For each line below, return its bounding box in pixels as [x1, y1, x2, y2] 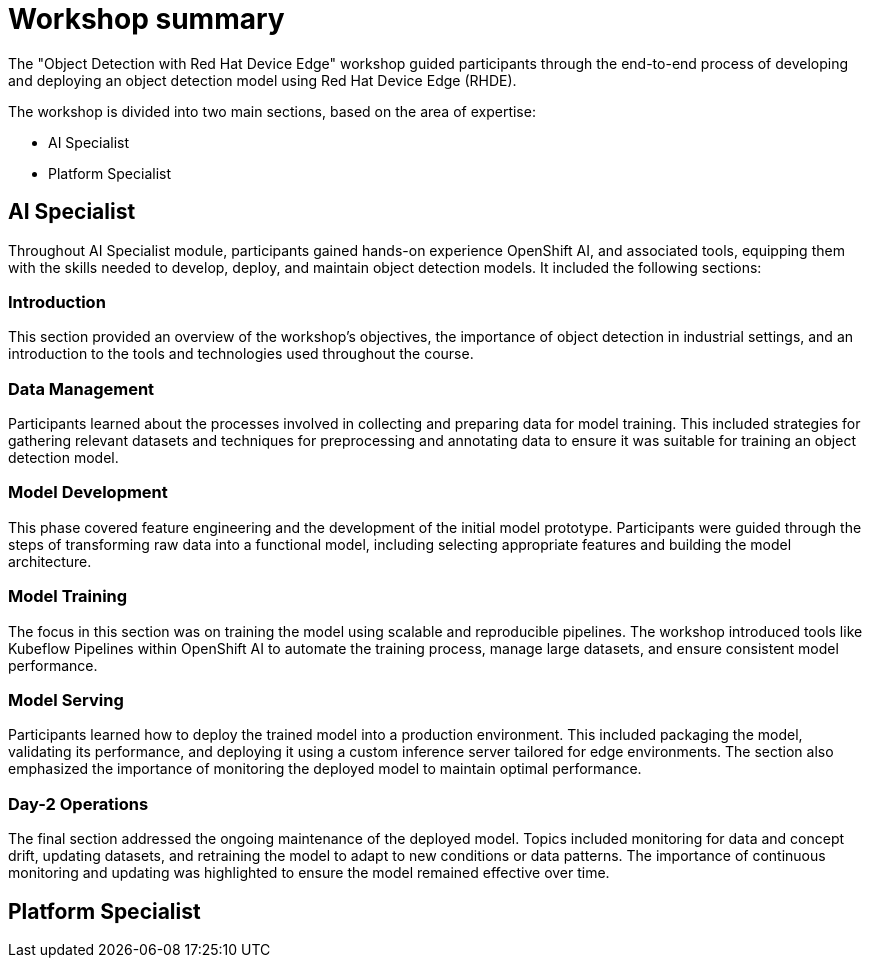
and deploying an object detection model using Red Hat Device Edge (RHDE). [8, 71, 517, 89]
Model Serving [8, 689, 124, 710]
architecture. [8, 552, 92, 570]
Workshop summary [8, 2, 285, 36]
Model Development [8, 482, 168, 503]
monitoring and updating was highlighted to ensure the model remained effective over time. [8, 864, 610, 882]
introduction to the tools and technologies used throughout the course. [8, 345, 474, 363]
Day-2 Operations [8, 793, 149, 814]
